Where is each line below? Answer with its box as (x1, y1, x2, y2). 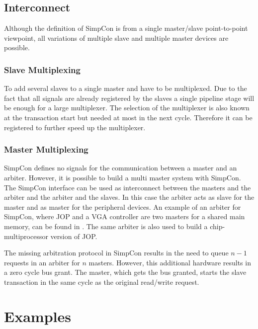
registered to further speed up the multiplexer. (4, 122, 146, 132)
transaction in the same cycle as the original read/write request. (4, 276, 199, 287)
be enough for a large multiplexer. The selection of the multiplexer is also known (4, 102, 250, 113)
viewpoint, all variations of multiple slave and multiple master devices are (4, 32, 229, 43)
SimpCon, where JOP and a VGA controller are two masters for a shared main (4, 211, 245, 222)
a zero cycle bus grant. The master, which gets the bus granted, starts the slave (4, 267, 247, 277)
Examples (4, 306, 71, 326)
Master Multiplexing (4, 143, 88, 156)
